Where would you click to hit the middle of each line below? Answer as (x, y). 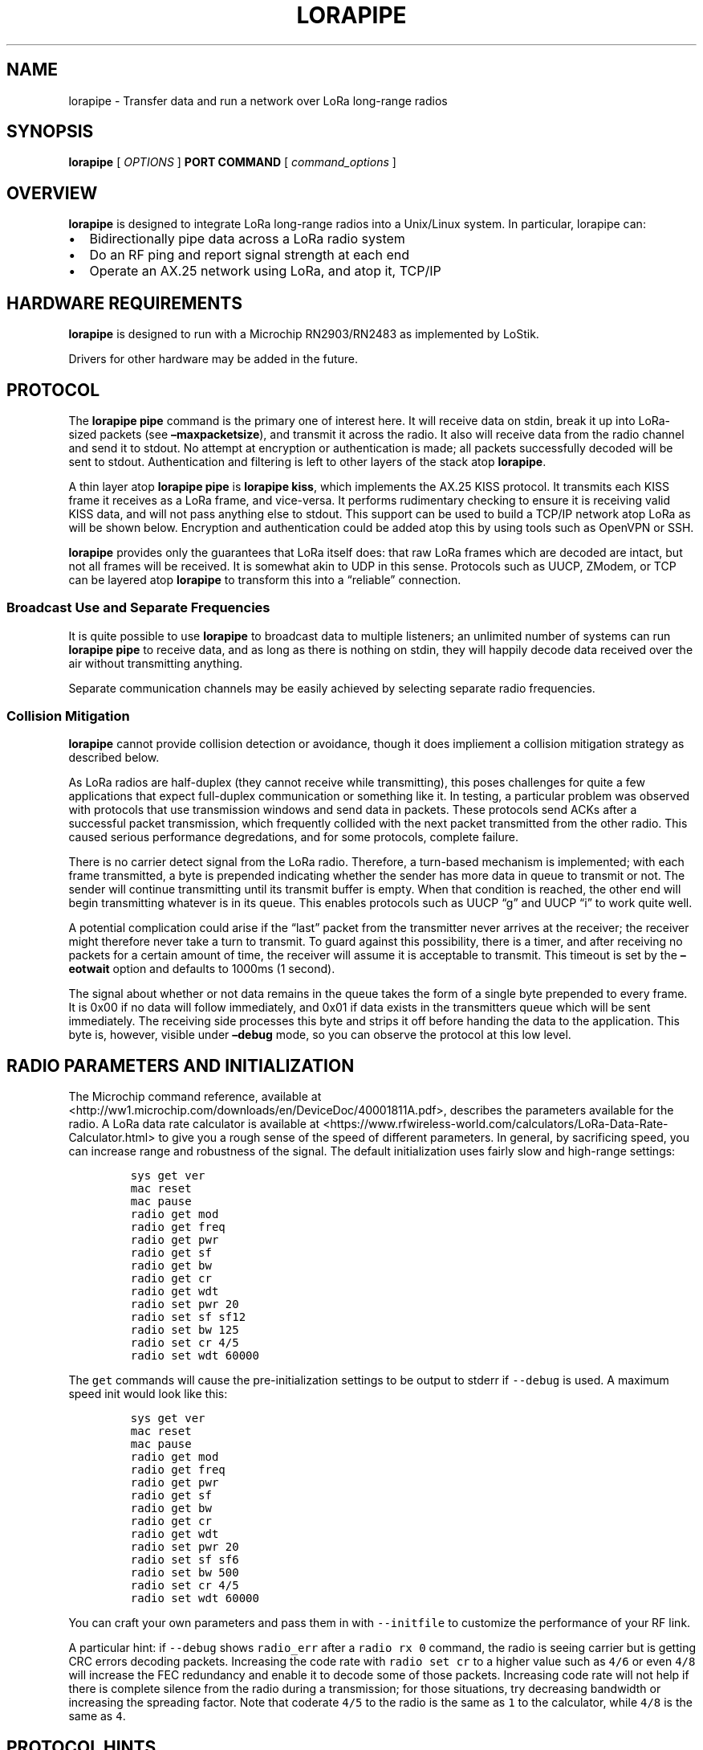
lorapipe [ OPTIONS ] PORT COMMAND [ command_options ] (232, 162)
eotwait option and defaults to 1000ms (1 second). (202, 969)
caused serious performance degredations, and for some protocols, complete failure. (293, 837)
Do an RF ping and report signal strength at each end (250, 255)
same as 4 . (97, 1716)
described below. (114, 758)
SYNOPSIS (50, 132)
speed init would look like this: (148, 1394)
